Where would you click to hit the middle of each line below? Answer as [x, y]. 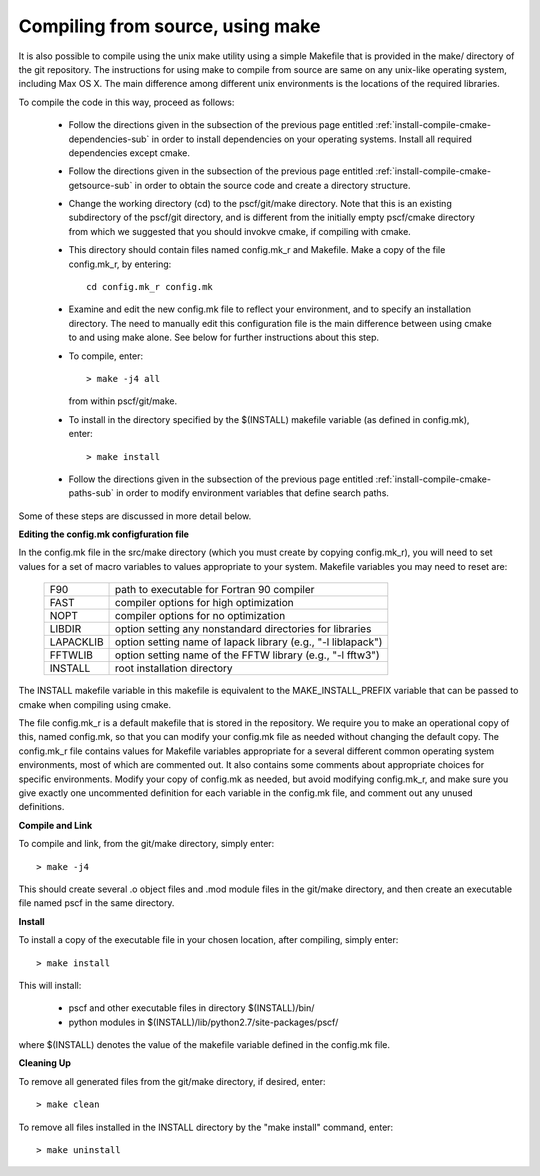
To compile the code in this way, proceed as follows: [126, 102]
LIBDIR [65, 629]
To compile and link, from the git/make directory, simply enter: [146, 844]
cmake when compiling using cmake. [95, 704]
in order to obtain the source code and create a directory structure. [272, 185]
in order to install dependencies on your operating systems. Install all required [311, 139]
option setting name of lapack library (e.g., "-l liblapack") [249, 642]
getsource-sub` [100, 185]
